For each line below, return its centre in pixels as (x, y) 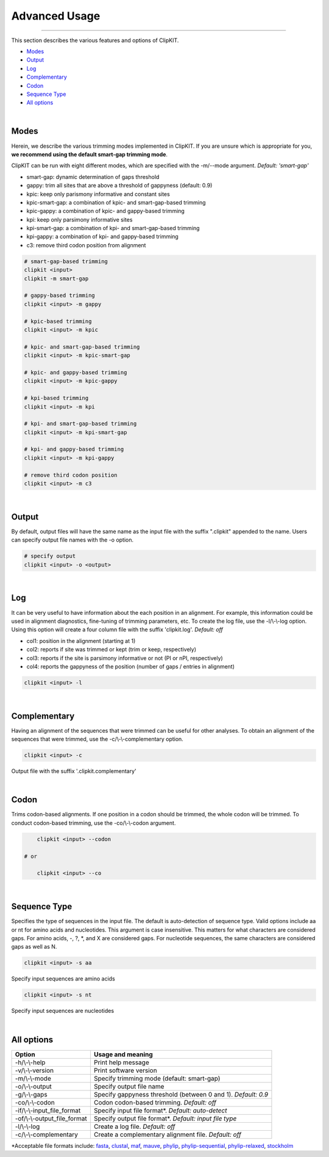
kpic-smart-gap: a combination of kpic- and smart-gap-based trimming (116, 202)
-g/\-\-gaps (31, 1094)
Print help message (121, 1062)
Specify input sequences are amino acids (63, 979)
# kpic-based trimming (58, 321)
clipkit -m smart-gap (56, 278)
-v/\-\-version (34, 1070)
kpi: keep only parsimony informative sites (80, 219)
